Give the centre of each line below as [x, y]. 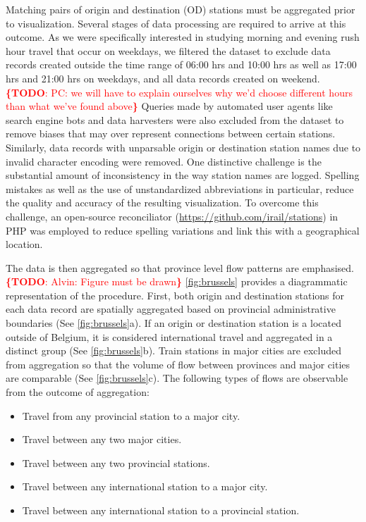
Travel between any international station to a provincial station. [161, 510]
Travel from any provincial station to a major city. [131, 415]
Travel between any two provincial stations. [116, 462]
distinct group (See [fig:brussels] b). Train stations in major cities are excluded [173, 350]
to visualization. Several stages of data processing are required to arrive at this [176, 23]
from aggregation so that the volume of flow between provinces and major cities [178, 364]
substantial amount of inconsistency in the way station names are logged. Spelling [183, 175]
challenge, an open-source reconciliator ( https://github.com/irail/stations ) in [172, 216]
